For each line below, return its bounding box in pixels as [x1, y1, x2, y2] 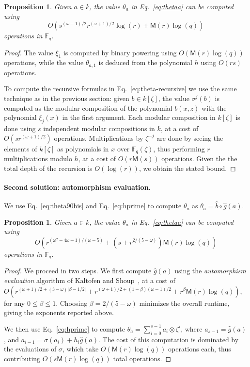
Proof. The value [4, 47, 53, 57]
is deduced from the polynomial [98, 57, 192, 67]
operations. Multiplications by [54, 133, 143, 143]
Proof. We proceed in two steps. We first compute [4, 266, 152, 276]
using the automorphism [174, 266, 246, 276]
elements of [4, 143, 37, 153]
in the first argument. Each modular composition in [62, 112, 216, 122]
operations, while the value [4, 57, 84, 67]
